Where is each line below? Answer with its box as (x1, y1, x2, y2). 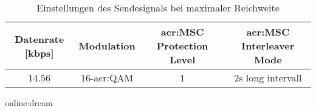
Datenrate (15, 31, 64, 46)
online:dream (5, 97, 53, 109)
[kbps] (24, 45, 54, 60)
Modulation (78, 39, 136, 52)
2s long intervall (234, 71, 302, 84)
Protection (156, 39, 208, 52)
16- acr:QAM (80, 71, 134, 84)
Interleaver (241, 39, 295, 52)
